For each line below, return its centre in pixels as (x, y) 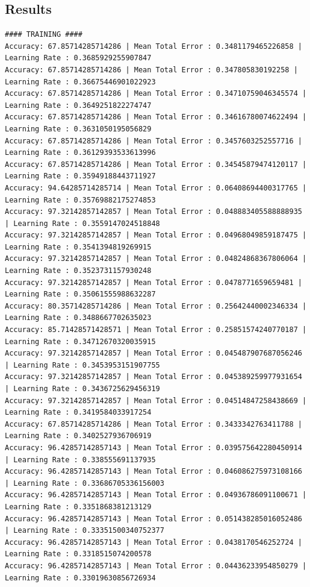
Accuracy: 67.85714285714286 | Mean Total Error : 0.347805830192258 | (151, 70)
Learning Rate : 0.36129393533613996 (80, 153)
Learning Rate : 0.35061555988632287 (80, 294)
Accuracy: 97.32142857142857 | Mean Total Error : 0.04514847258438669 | (156, 400)
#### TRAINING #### (44, 35)
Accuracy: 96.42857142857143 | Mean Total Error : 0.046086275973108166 (153, 472)
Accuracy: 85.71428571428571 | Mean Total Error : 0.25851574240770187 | (156, 330)
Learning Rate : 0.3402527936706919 (78, 436)
